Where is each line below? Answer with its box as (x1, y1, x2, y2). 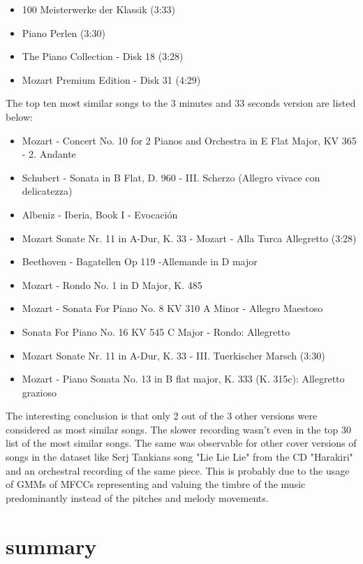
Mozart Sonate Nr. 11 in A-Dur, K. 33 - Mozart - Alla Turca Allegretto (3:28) (22, 230, 357, 245)
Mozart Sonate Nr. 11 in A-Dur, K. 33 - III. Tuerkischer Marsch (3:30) (22, 348, 325, 362)
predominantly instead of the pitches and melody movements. (6, 490, 269, 505)
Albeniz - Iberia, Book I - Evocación (22, 207, 178, 221)
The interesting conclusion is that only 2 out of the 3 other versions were (6, 408, 318, 423)
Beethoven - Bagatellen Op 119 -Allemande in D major (22, 254, 258, 269)
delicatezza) (22, 184, 73, 198)
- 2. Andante (22, 147, 76, 161)
